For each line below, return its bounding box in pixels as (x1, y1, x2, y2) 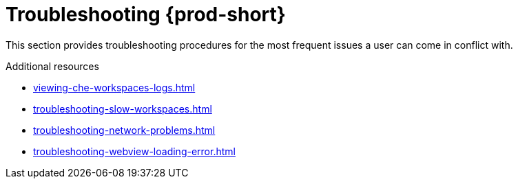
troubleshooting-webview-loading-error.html (33, 145, 236, 157)
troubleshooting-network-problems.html (33, 124, 216, 136)
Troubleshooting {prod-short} (6, 3, 286, 26)
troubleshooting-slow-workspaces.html (33, 102, 212, 115)
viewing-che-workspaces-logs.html (33, 81, 196, 93)
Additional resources (6, 60, 99, 72)
